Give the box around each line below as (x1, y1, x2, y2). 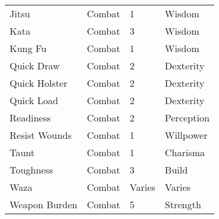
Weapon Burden (10, 197, 78, 211)
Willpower (165, 128, 208, 142)
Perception (165, 111, 210, 124)
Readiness (10, 111, 51, 124)
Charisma (165, 145, 205, 159)
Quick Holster (10, 76, 68, 90)
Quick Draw (10, 59, 60, 72)
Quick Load (10, 93, 59, 107)
